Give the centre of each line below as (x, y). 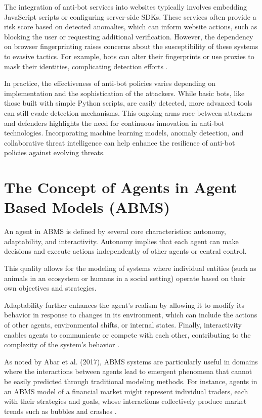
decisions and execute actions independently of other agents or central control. (125, 251)
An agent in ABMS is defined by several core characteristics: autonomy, (115, 231)
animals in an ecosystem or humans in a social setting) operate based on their (125, 278)
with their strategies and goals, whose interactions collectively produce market (125, 401)
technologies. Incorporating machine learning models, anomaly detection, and (124, 133)
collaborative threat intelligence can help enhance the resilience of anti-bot (120, 142)
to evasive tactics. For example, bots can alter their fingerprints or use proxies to (129, 56)
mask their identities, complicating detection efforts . (86, 66)
